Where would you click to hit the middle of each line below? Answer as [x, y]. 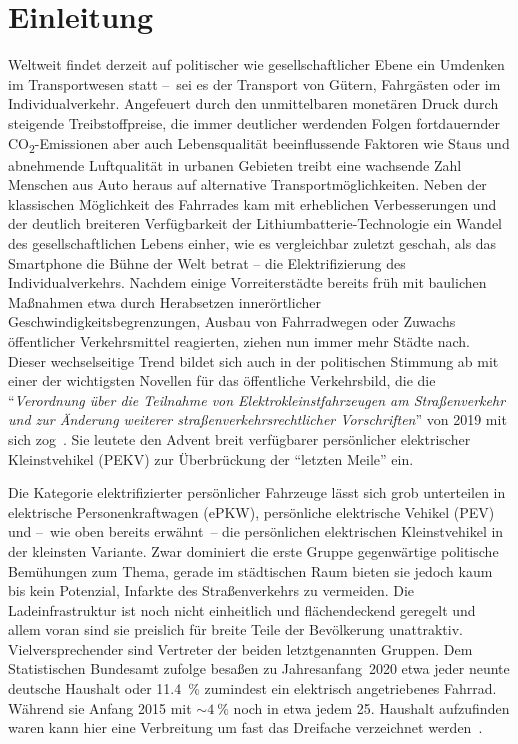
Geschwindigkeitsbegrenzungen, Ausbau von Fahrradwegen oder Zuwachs [232, 321]
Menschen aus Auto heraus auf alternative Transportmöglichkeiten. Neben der [247, 184]
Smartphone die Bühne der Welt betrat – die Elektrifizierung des [207, 262]
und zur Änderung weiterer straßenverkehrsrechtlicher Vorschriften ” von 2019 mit [257, 419]
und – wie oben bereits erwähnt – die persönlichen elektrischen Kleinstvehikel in [256, 531]
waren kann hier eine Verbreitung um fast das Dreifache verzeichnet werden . [245, 727]
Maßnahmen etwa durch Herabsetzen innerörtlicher [164, 301]
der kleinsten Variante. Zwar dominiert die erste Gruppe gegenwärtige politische [253, 550]
